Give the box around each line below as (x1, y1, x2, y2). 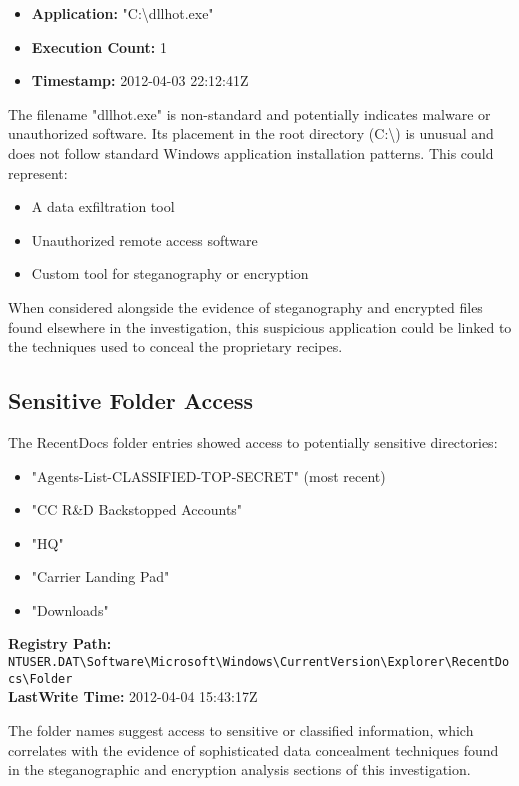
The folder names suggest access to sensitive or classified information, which (8, 719, 474, 740)
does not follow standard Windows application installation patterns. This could (8, 142, 494, 163)
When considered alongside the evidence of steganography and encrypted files (8, 296, 483, 317)
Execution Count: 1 (31, 36, 167, 57)
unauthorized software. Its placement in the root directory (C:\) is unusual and (8, 123, 494, 144)
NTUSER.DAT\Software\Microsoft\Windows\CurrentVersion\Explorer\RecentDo (8, 655, 510, 670)
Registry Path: (8, 633, 112, 654)
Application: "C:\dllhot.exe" (31, 3, 214, 23)
